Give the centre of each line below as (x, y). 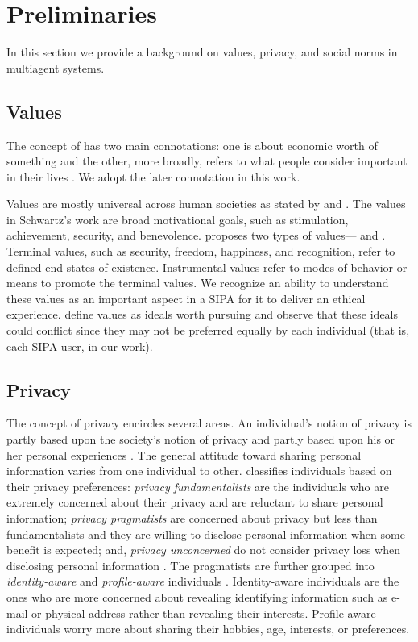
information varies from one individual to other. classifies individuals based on (199, 471)
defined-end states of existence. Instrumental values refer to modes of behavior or (207, 267)
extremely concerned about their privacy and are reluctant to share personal (195, 502)
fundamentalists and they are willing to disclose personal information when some (206, 534)
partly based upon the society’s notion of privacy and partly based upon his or (201, 439)
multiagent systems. (56, 67)
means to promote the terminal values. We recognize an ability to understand (198, 283)
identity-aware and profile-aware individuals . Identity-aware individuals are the (203, 581)
